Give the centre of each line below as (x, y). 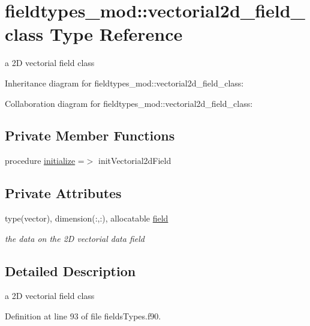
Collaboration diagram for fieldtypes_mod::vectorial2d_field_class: (129, 103)
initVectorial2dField (135, 161)
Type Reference (116, 34)
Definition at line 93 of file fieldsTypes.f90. (83, 316)
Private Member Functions (90, 135)
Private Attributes (63, 193)
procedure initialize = (45, 161)
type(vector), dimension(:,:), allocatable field (87, 218)
